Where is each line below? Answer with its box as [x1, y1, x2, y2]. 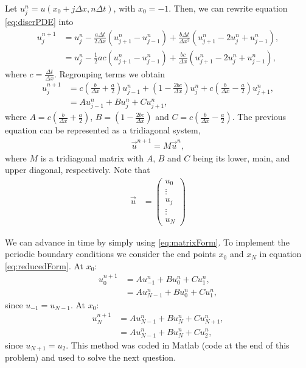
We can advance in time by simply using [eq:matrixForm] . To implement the [5, 235, 290, 248]
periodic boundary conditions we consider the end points [5, 247, 216, 260]
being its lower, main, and [193, 151, 290, 164]
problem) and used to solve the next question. [5, 351, 176, 364]
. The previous [232, 110, 287, 123]
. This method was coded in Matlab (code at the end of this [66, 338, 290, 351]
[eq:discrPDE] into [5, 15, 74, 28]
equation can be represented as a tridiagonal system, [5, 124, 201, 136]
